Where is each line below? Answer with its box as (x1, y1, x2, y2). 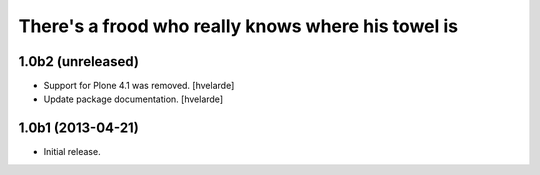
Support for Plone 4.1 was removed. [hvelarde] (43, 80, 235, 92)
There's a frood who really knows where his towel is (18, 15, 459, 37)
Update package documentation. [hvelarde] (43, 93, 224, 105)
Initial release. (43, 146, 101, 158)
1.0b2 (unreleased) (18, 53, 140, 70)
